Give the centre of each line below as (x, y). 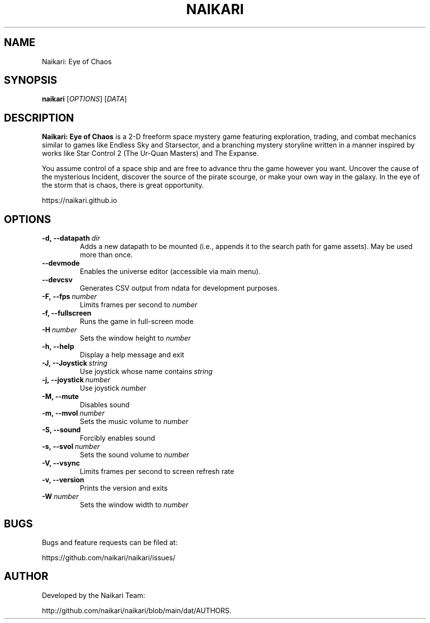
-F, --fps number (69, 297)
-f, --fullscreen (67, 313)
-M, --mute (60, 397)
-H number (59, 330)
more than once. (106, 255)
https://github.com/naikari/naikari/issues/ (109, 557)
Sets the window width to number (134, 505)
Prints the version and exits (124, 488)
